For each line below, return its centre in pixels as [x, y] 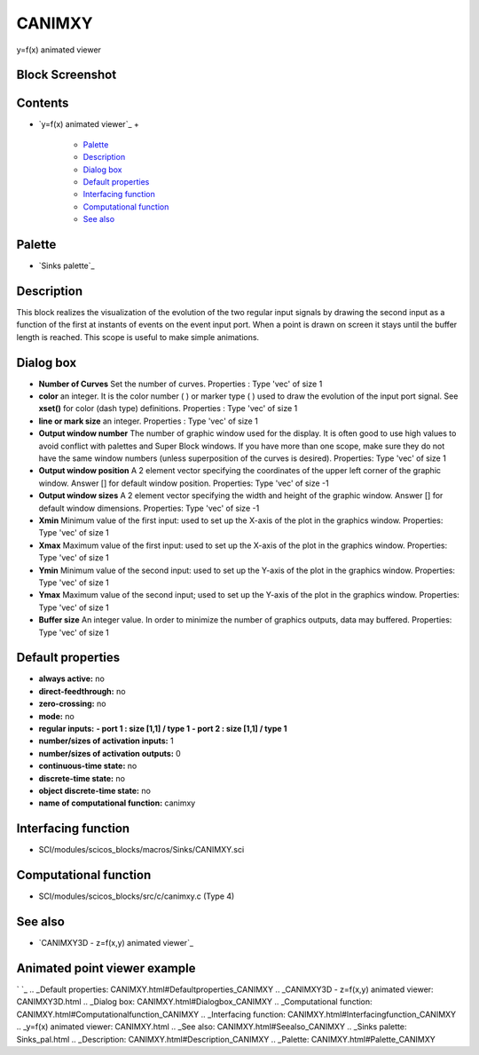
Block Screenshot [67, 75]
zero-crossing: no [72, 704]
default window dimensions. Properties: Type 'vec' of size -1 [149, 508]
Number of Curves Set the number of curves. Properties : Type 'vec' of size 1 [181, 384]
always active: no [72, 678]
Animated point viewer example [106, 968]
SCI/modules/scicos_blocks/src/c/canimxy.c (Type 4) [137, 896]
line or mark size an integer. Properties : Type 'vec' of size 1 [149, 421]
